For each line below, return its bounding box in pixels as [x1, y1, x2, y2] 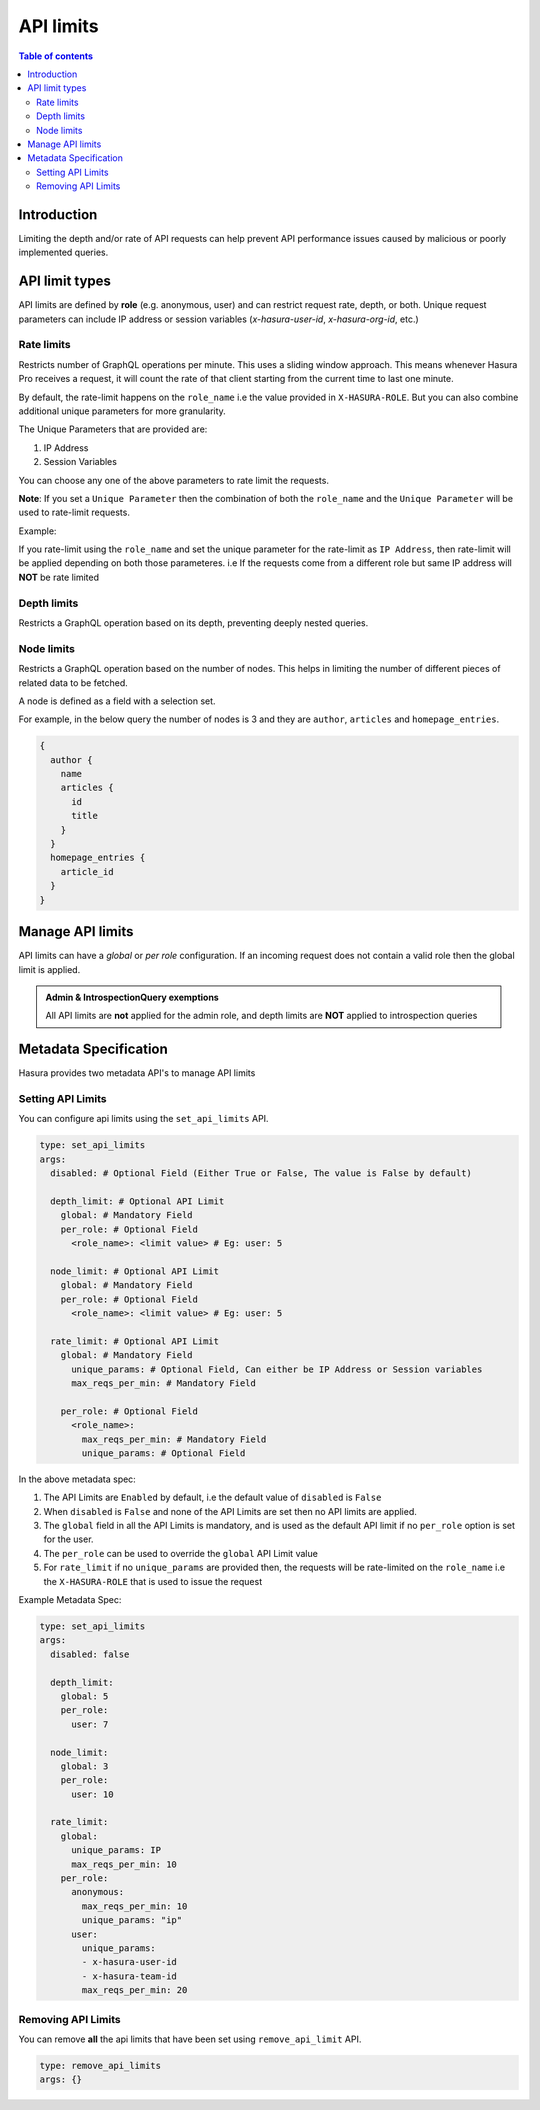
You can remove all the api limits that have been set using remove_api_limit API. [18, 2033, 362, 2045]
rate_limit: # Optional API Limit [50, 1335, 220, 1347]
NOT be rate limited [18, 571, 100, 583]
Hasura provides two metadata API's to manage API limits [18, 1067, 256, 1079]
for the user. [43, 1533, 94, 1545]
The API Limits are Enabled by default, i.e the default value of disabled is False [43, 1491, 382, 1504]
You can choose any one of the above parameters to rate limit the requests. [18, 474, 330, 486]
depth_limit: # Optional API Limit [50, 1195, 225, 1207]
